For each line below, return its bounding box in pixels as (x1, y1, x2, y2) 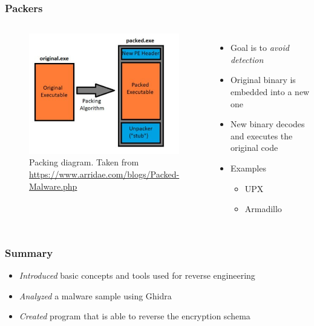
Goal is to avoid (230, 41, 289, 54)
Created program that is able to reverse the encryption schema (19, 310, 250, 322)
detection (230, 53, 264, 65)
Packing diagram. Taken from (29, 156, 139, 168)
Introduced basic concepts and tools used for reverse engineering (19, 268, 255, 281)
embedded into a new (230, 85, 310, 98)
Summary (5, 245, 53, 260)
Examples (230, 161, 266, 174)
